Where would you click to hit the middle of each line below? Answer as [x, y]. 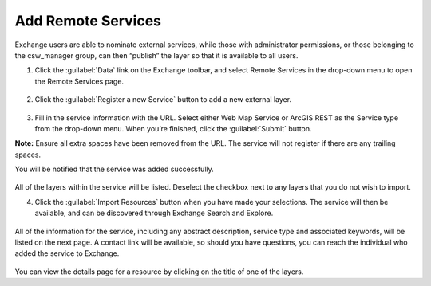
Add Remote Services [88, 21]
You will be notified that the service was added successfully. [115, 169]
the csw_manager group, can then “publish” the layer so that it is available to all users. [156, 55]
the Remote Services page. [79, 81]
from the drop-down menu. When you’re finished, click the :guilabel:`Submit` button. [173, 128]
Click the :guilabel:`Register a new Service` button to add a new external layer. [163, 100]
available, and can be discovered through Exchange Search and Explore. [154, 213]
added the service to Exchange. [67, 253]
